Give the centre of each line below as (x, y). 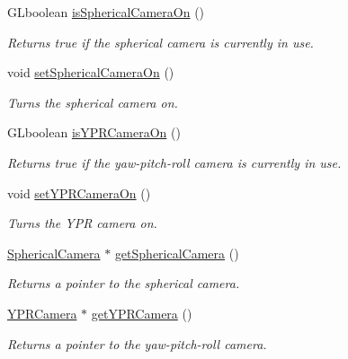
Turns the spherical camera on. (93, 102)
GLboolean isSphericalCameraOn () (106, 12)
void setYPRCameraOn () (79, 193)
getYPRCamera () (142, 313)
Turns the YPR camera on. (82, 223)
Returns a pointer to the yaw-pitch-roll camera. (137, 343)
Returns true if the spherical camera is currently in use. (161, 42)
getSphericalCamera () (177, 253)
